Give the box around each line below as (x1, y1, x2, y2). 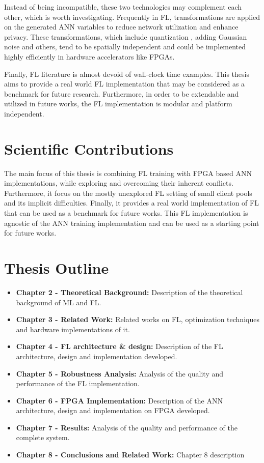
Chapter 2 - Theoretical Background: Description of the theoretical (16, 286, 243, 297)
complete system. (16, 432, 70, 443)
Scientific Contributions (4, 138, 174, 159)
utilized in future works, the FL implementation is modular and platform (4, 98, 232, 109)
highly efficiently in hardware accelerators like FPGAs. (4, 51, 175, 62)
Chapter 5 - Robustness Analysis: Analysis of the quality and (16, 368, 224, 379)
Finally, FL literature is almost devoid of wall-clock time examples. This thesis (4, 68, 249, 79)
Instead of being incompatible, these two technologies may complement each (4, 2, 242, 12)
